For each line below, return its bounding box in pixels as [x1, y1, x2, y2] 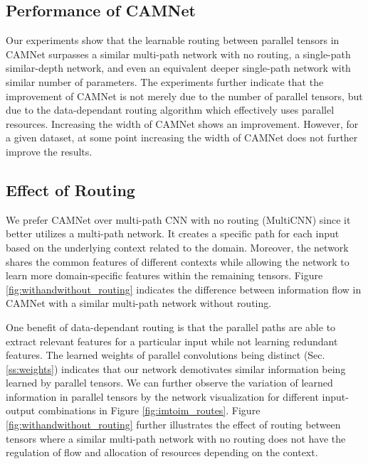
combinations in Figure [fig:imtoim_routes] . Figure [38, 403, 261, 418]
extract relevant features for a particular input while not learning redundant [6, 333, 338, 348]
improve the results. [6, 144, 93, 158]
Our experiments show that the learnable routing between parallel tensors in [6, 33, 340, 48]
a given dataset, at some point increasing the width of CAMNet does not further [6, 130, 358, 145]
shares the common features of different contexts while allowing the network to [6, 254, 349, 269]
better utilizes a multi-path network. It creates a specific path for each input [6, 226, 340, 241]
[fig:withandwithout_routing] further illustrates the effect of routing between [6, 417, 341, 432]
